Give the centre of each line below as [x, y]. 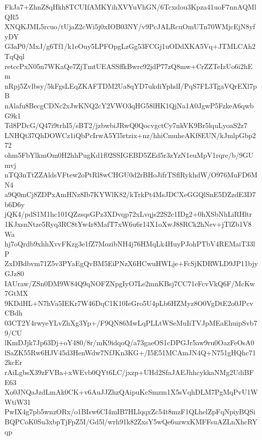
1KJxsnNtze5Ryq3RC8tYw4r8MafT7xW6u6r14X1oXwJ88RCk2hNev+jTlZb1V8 [128, 224]
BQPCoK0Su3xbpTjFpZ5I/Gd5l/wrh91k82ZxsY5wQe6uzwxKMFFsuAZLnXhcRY [131, 421]
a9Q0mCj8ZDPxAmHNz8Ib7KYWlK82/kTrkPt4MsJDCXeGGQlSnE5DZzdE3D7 [130, 194]
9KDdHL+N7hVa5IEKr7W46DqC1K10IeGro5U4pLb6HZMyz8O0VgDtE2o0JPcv [129, 303]
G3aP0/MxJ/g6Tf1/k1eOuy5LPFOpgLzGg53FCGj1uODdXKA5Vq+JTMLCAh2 [130, 46]
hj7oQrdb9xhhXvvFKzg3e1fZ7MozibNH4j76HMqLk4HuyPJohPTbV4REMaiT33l [130, 244]
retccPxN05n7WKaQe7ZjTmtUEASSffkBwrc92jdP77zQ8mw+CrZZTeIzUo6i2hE [129, 66]
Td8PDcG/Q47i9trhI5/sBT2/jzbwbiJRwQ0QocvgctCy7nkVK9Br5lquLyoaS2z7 [126, 125]
